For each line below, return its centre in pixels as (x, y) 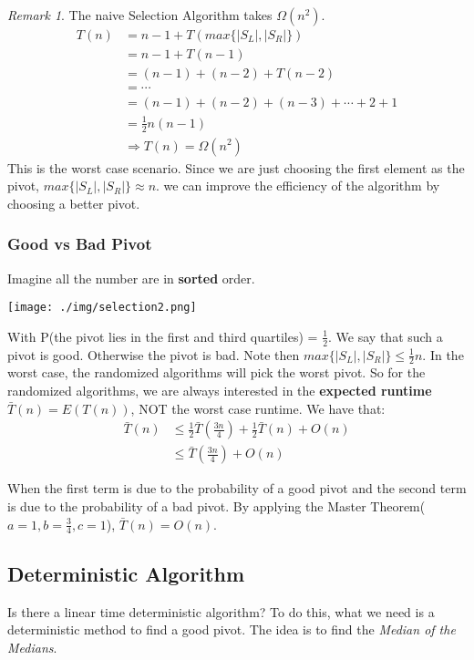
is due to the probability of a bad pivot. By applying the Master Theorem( (216, 505)
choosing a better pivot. (74, 203)
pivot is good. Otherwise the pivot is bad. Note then (154, 354)
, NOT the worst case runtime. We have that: (258, 408)
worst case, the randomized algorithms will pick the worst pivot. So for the (216, 372)
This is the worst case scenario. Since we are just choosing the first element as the (236, 167)
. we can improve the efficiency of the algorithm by (298, 186)
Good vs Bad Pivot (80, 244)
